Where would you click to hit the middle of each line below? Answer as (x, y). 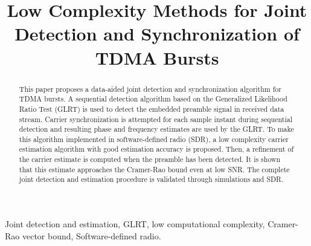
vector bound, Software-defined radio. (91, 235)
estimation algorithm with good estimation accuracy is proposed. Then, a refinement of (156, 149)
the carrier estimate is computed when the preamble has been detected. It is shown (150, 159)
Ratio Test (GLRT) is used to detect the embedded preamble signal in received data (152, 108)
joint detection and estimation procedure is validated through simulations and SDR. (151, 179)
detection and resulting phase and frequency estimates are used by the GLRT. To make (156, 129)
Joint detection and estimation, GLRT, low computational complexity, (135, 224)
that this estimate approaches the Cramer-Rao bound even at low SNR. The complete (154, 169)
